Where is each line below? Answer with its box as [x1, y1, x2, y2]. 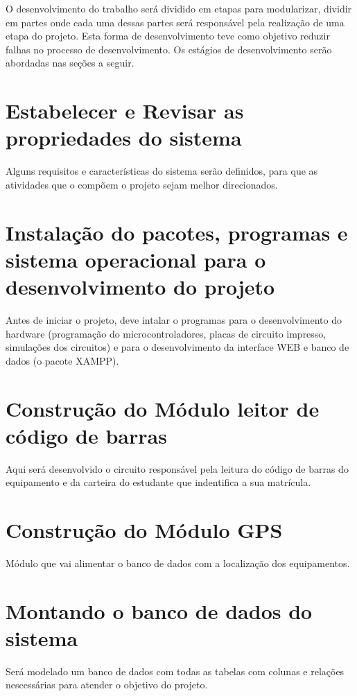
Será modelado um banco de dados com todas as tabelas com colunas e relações [6, 663, 345, 678]
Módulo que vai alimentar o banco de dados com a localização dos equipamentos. [6, 555, 350, 570]
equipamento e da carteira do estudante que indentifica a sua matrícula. [6, 475, 311, 489]
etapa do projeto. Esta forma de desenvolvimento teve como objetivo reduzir [6, 28, 330, 43]
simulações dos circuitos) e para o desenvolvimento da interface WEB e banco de [6, 340, 349, 354]
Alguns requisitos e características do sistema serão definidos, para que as [6, 164, 318, 178]
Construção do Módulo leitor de [6, 394, 320, 422]
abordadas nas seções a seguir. [6, 55, 134, 70]
